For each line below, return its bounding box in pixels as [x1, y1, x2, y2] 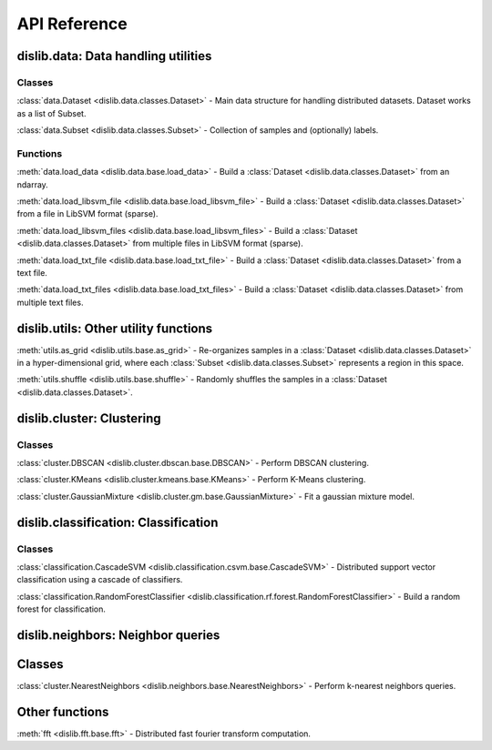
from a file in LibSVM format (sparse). [16, 208, 159, 219]
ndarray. [16, 178, 49, 190]
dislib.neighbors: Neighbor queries [16, 627, 220, 643]
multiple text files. [16, 297, 84, 308]
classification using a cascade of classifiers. [16, 574, 183, 585]
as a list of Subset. [16, 107, 87, 118]
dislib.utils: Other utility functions [16, 320, 213, 336]
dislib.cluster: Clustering [16, 410, 161, 426]
